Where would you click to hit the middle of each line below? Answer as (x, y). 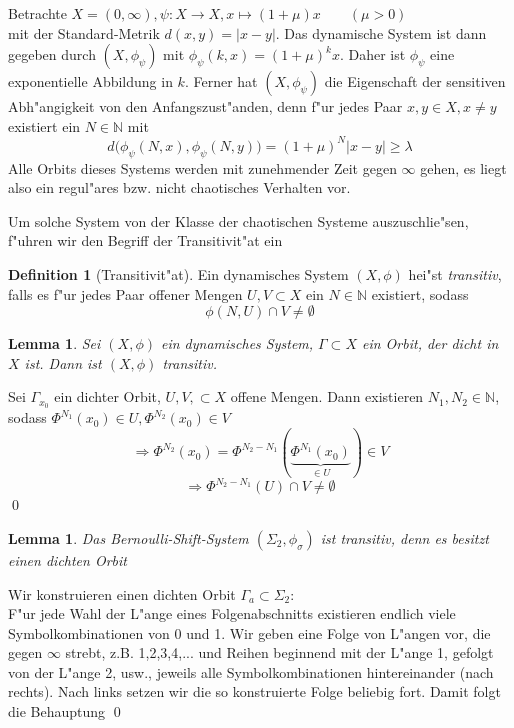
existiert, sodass (420, 293)
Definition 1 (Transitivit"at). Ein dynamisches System (178, 274)
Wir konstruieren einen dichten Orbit (122, 593)
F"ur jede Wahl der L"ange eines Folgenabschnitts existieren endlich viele (232, 613)
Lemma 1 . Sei (54, 343)
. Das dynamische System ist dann (381, 32)
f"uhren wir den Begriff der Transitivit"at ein (145, 240)
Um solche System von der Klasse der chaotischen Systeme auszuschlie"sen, (238, 220)
